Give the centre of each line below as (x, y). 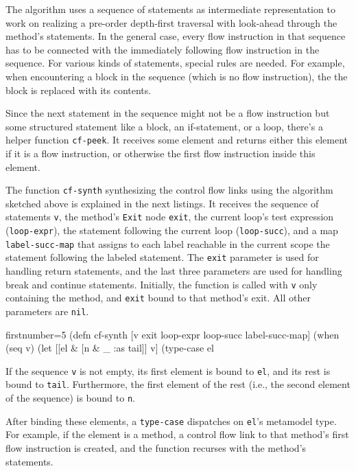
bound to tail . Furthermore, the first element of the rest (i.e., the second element (178, 384)
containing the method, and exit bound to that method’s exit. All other (158, 298)
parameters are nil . (47, 311)
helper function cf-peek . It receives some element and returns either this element (177, 140)
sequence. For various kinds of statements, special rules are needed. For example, (175, 63)
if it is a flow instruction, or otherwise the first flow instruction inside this (161, 153)
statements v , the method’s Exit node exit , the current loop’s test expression (170, 217)
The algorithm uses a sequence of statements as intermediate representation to (170, 9)
